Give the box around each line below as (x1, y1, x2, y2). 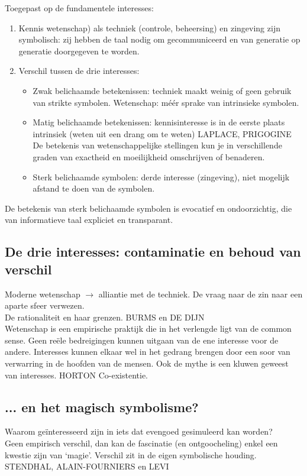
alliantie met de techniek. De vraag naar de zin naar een (98, 287, 303, 300)
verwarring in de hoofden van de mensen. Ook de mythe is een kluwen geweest (5, 357, 289, 370)
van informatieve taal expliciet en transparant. (5, 213, 173, 226)
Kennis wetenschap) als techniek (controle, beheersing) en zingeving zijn (18, 21, 280, 34)
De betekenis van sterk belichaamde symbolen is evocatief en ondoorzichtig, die (5, 202, 292, 214)
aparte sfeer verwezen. (5, 299, 85, 312)
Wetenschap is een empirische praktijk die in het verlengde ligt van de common (5, 322, 292, 335)
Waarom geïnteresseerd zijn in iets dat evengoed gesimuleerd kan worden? (5, 425, 273, 438)
